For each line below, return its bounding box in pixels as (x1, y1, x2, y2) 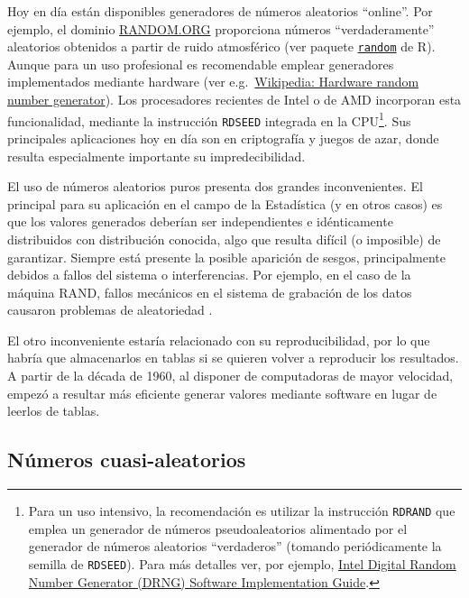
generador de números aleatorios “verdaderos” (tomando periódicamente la (28, 537, 442, 556)
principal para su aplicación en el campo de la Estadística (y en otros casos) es (7, 194, 443, 213)
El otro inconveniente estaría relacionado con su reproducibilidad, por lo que (7, 330, 430, 349)
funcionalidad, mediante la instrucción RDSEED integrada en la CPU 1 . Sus (7, 108, 411, 130)
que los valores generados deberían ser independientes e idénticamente (7, 212, 393, 231)
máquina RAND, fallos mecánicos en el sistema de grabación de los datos (7, 282, 412, 301)
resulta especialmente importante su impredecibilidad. (7, 146, 306, 165)
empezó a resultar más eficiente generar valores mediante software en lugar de (7, 383, 437, 402)
